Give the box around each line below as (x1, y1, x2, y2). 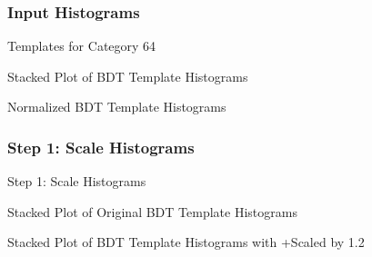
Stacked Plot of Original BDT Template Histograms (7, 202, 297, 221)
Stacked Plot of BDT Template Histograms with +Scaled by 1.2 (7, 232, 365, 252)
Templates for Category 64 (7, 36, 156, 55)
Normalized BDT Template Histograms (7, 97, 226, 116)
